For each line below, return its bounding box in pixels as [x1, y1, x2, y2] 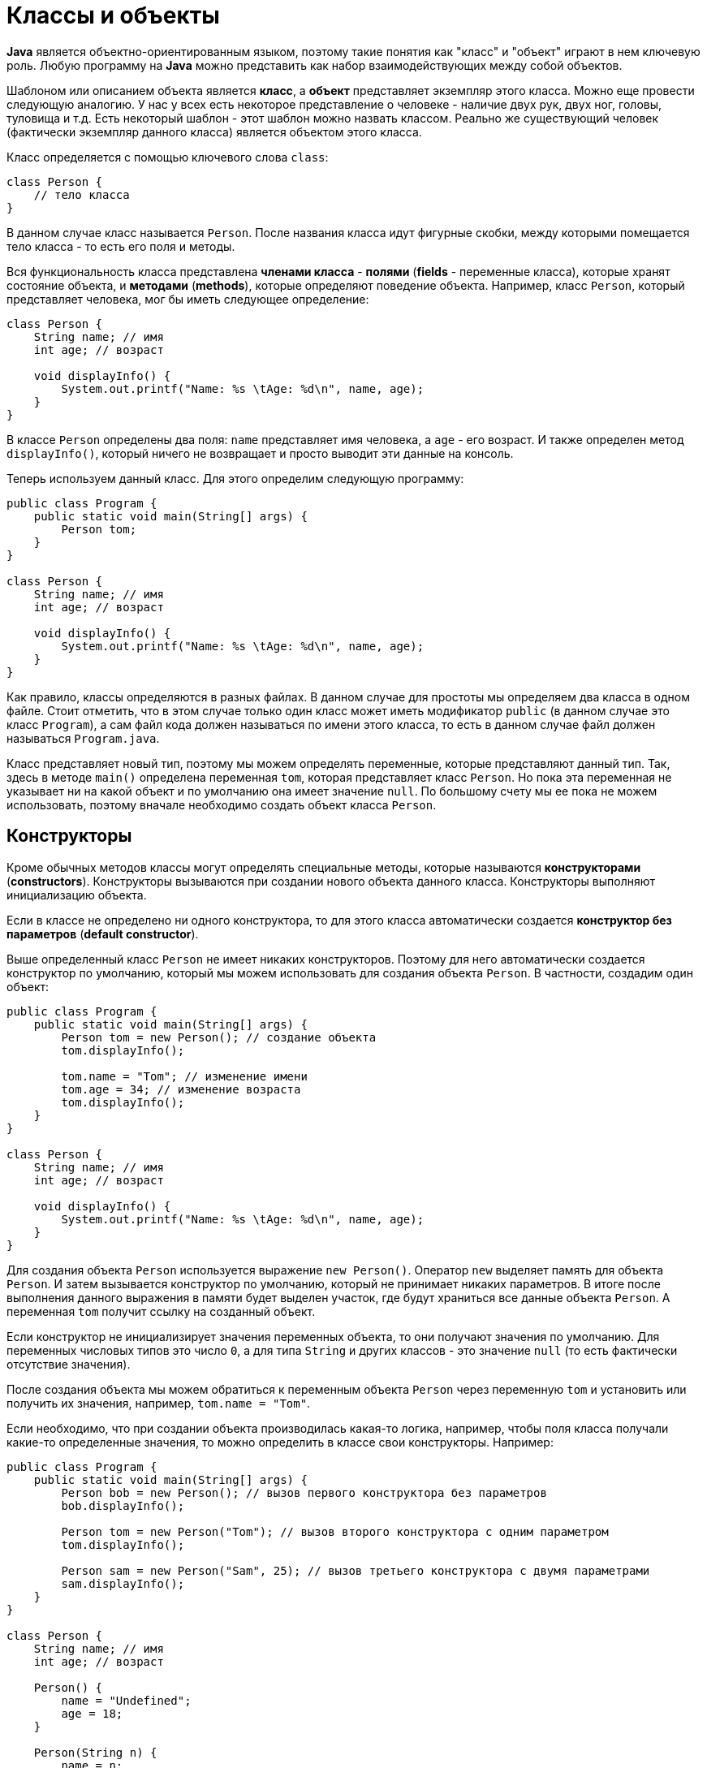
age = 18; [61, 1706, 123, 1720]
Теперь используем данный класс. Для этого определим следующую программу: [6, 471, 464, 485]
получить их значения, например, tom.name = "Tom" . [6, 1395, 311, 1410]
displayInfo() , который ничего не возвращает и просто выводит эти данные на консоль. [6, 446, 514, 460]
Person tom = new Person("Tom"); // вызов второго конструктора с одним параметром [61, 1524, 609, 1538]
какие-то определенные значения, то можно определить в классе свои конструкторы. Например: [6, 1434, 554, 1449]
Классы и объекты [6, 2, 220, 29]
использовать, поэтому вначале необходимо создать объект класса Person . [6, 797, 437, 812]
